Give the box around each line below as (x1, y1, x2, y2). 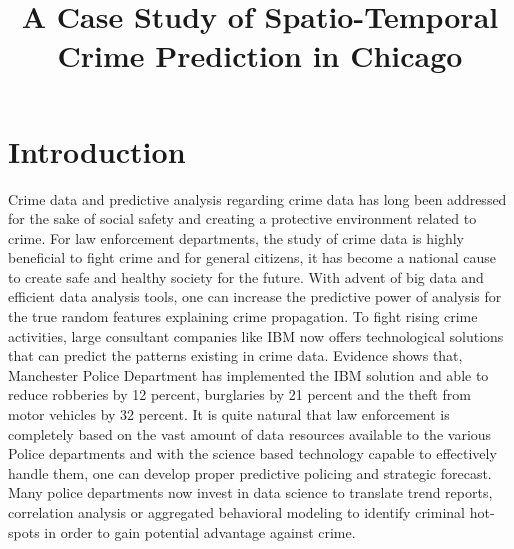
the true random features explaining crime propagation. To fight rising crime (8, 306, 478, 327)
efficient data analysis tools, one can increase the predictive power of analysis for (8, 286, 502, 307)
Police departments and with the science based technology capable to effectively (8, 443, 497, 464)
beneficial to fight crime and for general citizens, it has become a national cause (8, 247, 496, 268)
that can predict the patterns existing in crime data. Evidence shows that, (8, 345, 463, 366)
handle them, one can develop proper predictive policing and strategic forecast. (8, 462, 492, 483)
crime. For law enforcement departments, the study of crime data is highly (8, 227, 464, 248)
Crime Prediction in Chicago (57, 35, 463, 76)
